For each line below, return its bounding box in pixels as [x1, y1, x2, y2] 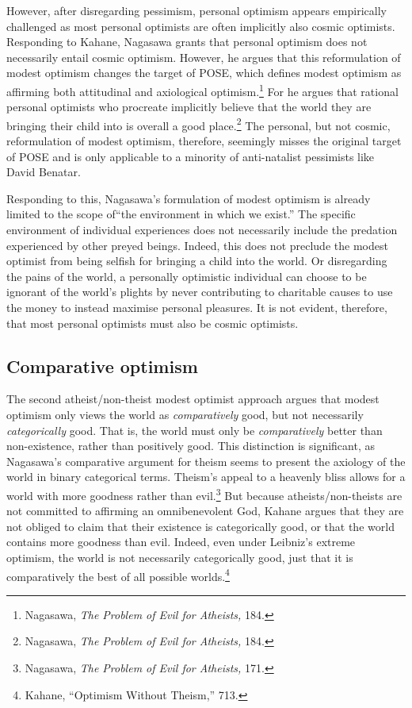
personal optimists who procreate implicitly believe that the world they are [6, 98, 372, 115]
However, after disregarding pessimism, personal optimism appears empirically [6, 2, 387, 18]
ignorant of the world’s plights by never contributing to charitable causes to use [6, 283, 393, 300]
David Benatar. [6, 164, 81, 180]
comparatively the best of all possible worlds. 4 [6, 565, 230, 584]
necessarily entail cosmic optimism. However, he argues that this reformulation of [6, 48, 401, 65]
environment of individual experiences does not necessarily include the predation [6, 221, 398, 238]
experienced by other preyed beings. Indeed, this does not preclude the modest [6, 237, 388, 253]
